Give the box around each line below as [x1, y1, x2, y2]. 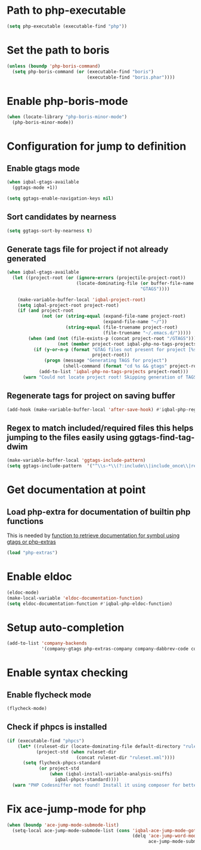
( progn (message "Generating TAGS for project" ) [44, 358, 168, 364]
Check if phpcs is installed [7, 722, 107, 732]
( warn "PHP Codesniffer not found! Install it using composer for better [12, 782, 199, 788]
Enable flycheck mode [7, 690, 92, 700]
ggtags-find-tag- [129, 432, 195, 442]
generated [7, 253, 47, 263]
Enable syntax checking [7, 666, 128, 680]
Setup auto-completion [7, 621, 125, 634]
